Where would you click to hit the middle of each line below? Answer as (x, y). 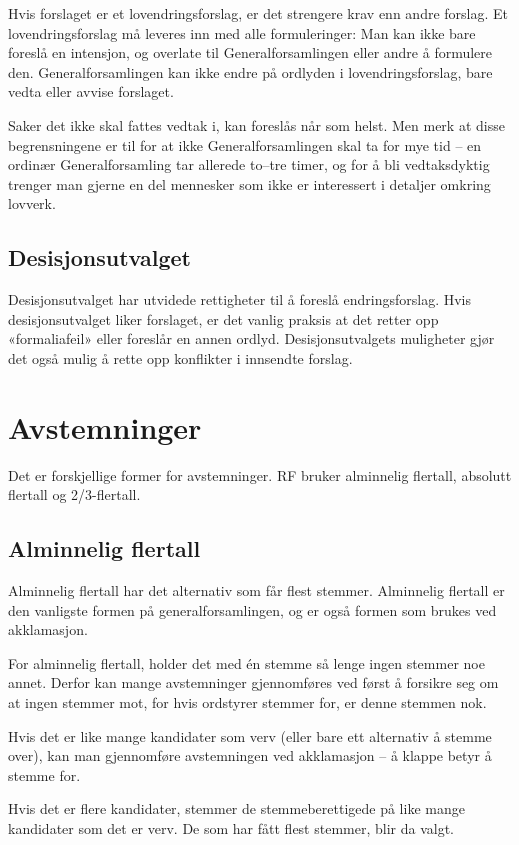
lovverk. (32, 203)
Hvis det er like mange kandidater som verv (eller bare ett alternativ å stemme (250, 735)
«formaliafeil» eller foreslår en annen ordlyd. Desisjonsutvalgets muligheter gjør (251, 338)
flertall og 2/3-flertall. (74, 494)
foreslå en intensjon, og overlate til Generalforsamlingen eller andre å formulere (250, 52)
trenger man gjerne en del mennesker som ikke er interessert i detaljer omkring (249, 183)
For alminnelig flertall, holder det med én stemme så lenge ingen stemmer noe (246, 662)
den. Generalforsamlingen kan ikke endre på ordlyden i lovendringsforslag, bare (250, 71)
